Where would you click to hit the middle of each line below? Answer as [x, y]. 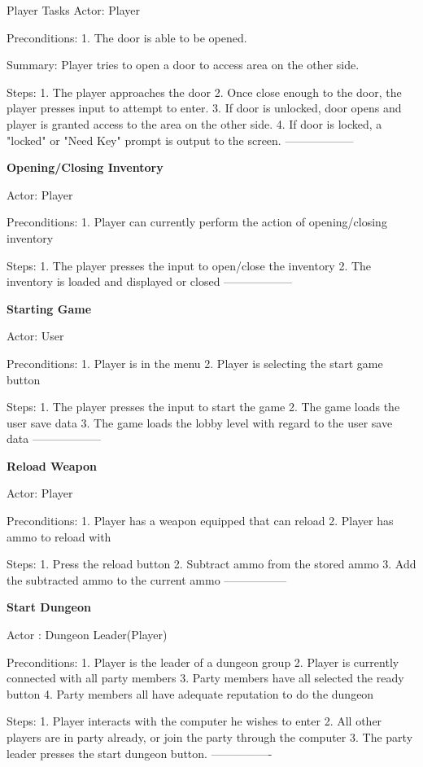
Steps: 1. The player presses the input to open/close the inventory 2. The [189, 265]
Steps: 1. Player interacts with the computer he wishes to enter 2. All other [194, 721]
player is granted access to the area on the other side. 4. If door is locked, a [194, 123]
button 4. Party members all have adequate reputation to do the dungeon [190, 693]
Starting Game [49, 308]
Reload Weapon [52, 465]
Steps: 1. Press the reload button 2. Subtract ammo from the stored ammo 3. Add [211, 564]
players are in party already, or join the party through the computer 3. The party [210, 737]
